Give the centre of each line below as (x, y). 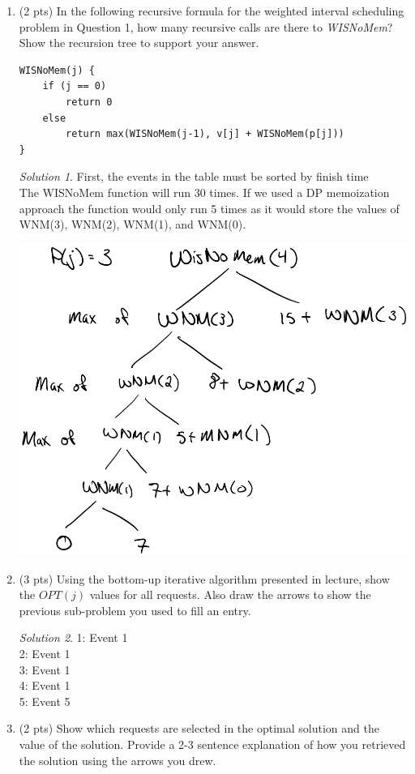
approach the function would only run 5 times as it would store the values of (209, 208)
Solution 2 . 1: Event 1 (73, 637)
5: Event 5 (45, 701)
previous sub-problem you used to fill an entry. (135, 610)
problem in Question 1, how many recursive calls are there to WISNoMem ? (206, 26)
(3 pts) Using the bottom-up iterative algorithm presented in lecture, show (204, 578)
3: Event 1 (45, 669)
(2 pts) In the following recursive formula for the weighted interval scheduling (212, 11)
